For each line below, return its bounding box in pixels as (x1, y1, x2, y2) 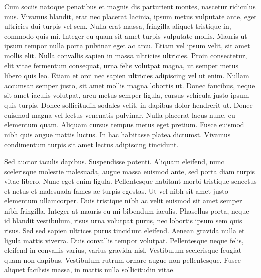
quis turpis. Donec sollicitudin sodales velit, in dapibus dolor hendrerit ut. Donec (4, 99, 253, 110)
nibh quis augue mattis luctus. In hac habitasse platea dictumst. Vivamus (4, 129, 231, 140)
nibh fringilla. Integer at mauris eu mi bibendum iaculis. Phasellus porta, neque (4, 205, 249, 216)
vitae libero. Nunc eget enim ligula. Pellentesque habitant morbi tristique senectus (4, 176, 257, 186)
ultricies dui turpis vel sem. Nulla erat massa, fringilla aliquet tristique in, (4, 21, 231, 31)
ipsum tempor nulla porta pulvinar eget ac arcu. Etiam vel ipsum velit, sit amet (4, 40, 250, 51)
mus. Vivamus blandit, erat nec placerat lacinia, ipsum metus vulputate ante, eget (4, 11, 257, 21)
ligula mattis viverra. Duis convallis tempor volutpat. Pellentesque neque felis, (4, 235, 244, 245)
